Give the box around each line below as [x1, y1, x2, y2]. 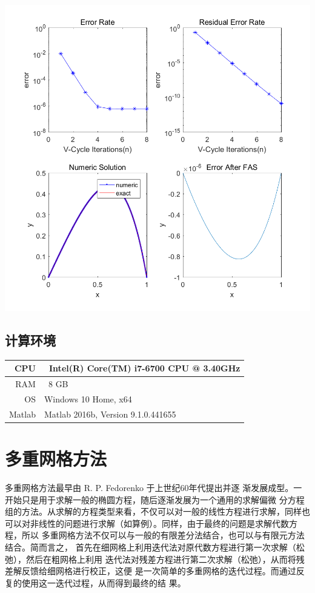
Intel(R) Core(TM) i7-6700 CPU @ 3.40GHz [49, 362, 240, 374]
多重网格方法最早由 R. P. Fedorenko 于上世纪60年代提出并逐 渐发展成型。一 [5, 481, 302, 494]
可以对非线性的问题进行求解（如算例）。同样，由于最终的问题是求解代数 [5, 517, 289, 529]
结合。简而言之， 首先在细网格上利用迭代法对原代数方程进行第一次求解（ [5, 541, 296, 554]
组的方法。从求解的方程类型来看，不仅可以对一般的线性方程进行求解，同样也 [5, 505, 310, 518]
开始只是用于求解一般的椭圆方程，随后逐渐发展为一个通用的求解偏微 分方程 [5, 493, 305, 506]
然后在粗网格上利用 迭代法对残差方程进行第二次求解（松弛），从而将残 [25, 552, 305, 565]
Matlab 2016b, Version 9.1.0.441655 [44, 407, 176, 420]
